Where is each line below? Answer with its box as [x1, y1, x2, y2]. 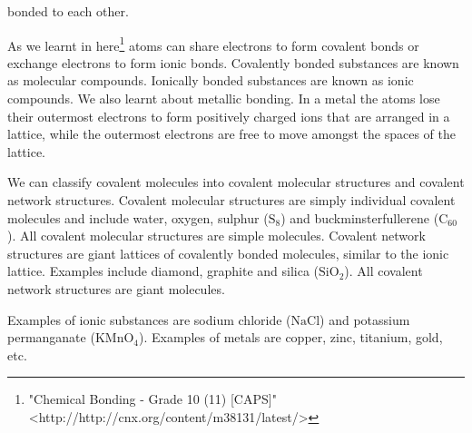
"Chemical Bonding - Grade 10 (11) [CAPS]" [28, 389, 277, 408]
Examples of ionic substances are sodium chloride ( [7, 310, 291, 329]
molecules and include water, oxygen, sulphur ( [7, 208, 269, 227]
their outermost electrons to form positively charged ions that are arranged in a [7, 106, 450, 125]
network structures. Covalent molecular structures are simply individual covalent [7, 191, 456, 209]
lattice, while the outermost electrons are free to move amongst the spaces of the [7, 124, 456, 143]
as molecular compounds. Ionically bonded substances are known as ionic [7, 71, 414, 90]
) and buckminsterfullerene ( [280, 208, 439, 227]
